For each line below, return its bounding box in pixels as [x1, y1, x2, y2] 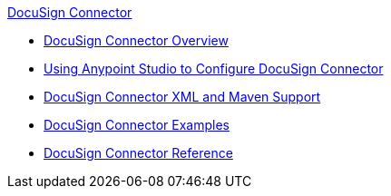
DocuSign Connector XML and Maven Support [44, 89, 321, 104]
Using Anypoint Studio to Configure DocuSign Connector [44, 61, 384, 76]
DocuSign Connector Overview [44, 33, 229, 48]
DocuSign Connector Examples [44, 117, 230, 132]
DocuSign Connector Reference [44, 145, 233, 161]
